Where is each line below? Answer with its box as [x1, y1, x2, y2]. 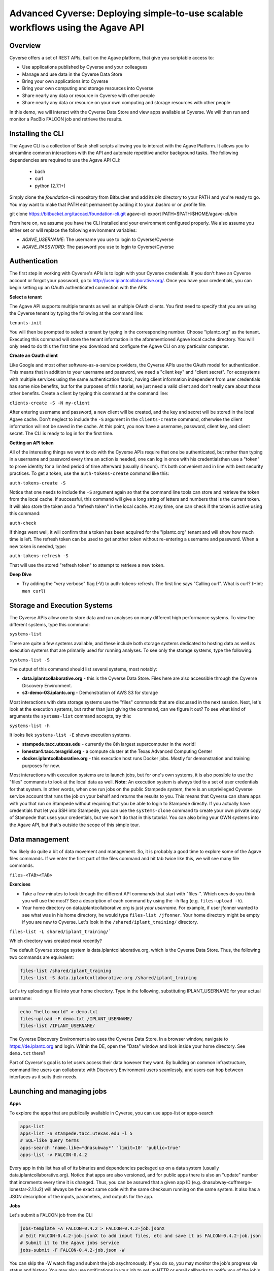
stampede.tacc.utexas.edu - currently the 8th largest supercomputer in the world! [22, 741, 196, 747]
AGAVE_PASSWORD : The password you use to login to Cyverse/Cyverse [22, 244, 174, 250]
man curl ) [22, 588, 46, 594]
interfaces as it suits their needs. [9, 1074, 78, 1080]
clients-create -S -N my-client [9, 400, 90, 406]
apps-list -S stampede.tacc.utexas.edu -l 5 [20, 1130, 133, 1136]
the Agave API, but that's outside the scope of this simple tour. [9, 822, 140, 828]
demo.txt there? [9, 1050, 46, 1056]
